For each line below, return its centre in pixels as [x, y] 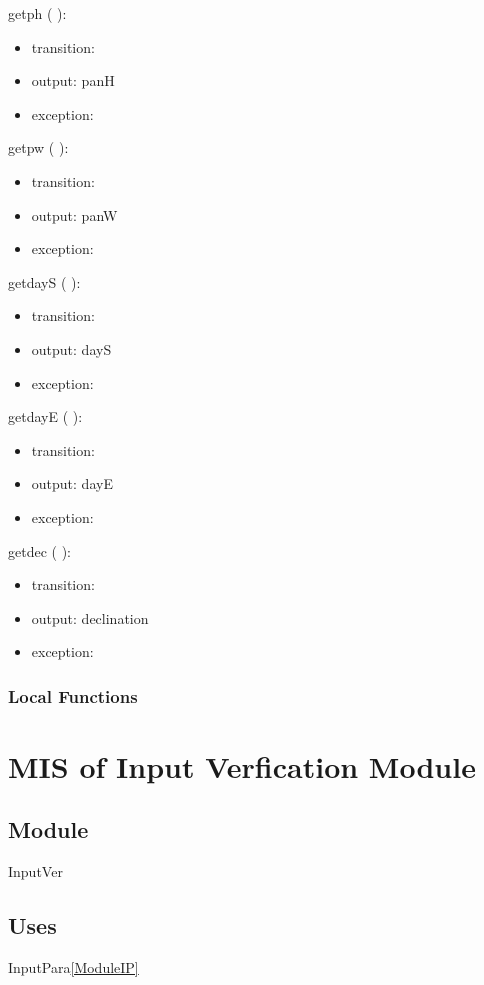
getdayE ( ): [45, 416]
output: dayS [71, 348]
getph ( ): [37, 13]
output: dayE [72, 483]
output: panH [73, 80]
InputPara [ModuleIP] [73, 967]
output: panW [74, 214]
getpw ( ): [38, 147]
